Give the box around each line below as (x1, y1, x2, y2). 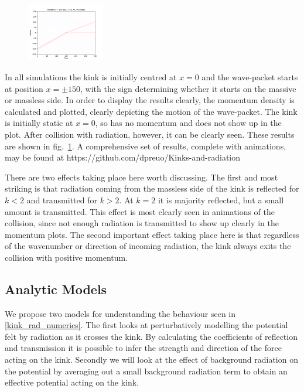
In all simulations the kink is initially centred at (5, 70, 177, 83)
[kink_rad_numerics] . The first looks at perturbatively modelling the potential (5, 319, 288, 331)
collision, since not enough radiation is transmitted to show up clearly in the (5, 217, 279, 229)
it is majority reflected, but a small (158, 193, 284, 206)
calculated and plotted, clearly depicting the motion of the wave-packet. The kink (5, 105, 298, 117)
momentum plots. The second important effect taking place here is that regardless (5, 228, 299, 240)
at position (5, 82, 43, 94)
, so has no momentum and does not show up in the (95, 117, 282, 129)
